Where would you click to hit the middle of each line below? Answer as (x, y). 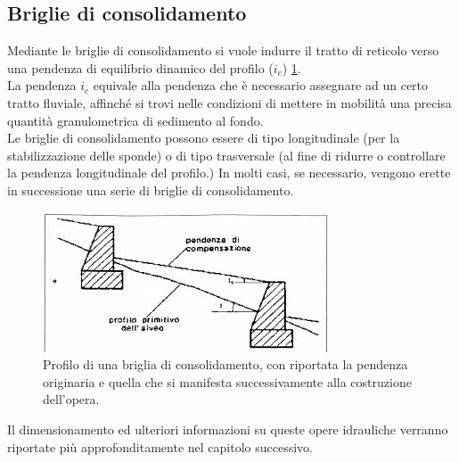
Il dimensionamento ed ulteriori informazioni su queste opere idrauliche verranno (228, 429)
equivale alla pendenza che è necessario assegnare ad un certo (261, 85)
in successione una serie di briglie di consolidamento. (151, 190)
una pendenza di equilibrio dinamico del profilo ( (140, 67)
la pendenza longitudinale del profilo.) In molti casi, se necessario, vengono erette (229, 173)
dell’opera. (71, 399)
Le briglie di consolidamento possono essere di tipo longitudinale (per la (204, 138)
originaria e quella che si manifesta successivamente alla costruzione (227, 381)
